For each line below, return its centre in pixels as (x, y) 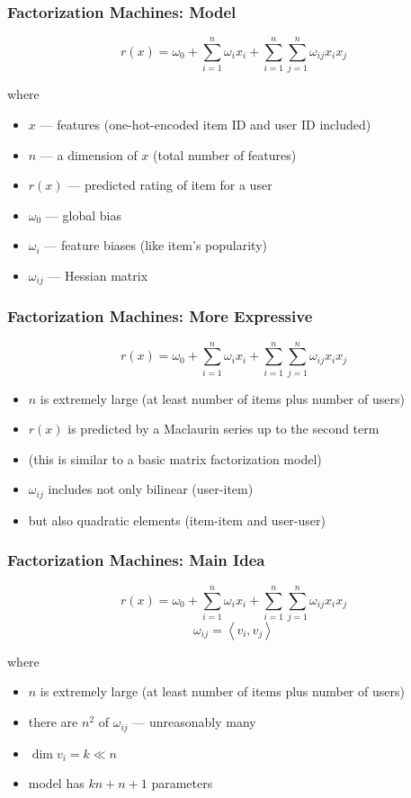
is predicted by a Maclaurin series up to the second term (223, 429)
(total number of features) (225, 154)
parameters (182, 783)
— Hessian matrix (98, 275)
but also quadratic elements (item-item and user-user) (177, 520)
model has (56, 783)
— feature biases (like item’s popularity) (156, 245)
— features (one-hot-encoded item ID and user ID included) (205, 124)
